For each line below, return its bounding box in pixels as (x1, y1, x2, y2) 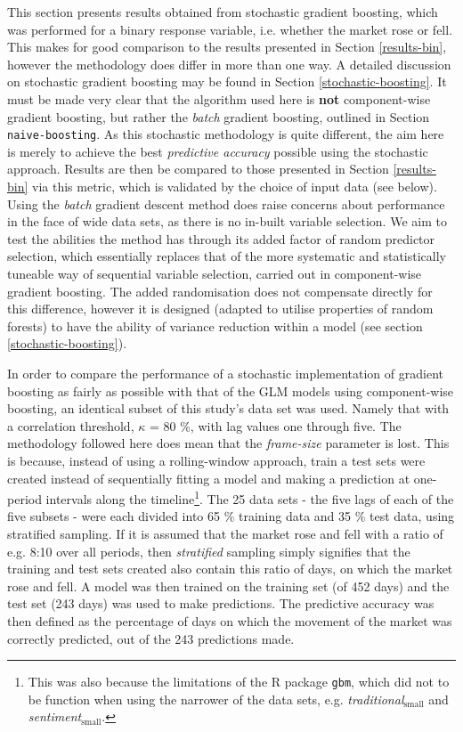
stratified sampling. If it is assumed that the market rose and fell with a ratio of (7, 524, 443, 542)
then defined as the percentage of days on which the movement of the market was (7, 611, 452, 630)
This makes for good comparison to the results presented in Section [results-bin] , (7, 37, 447, 56)
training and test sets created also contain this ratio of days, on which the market (7, 559, 453, 578)
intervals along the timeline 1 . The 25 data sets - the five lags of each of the (45, 487, 454, 508)
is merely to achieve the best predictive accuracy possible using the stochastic (7, 142, 428, 160)
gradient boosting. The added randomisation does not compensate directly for (7, 281, 433, 300)
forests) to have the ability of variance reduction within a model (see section (7, 316, 423, 335)
